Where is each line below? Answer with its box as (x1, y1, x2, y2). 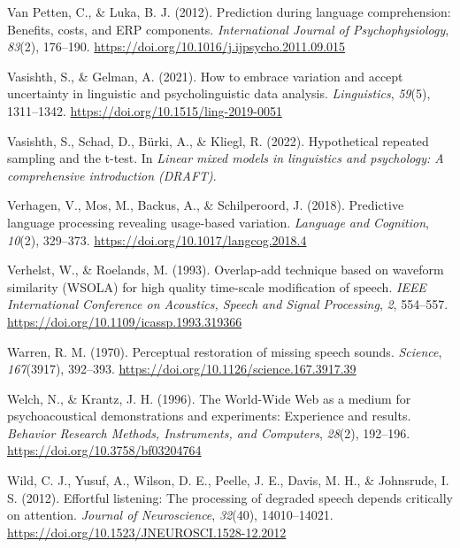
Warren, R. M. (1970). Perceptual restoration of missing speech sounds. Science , (7, 342, 442, 360)
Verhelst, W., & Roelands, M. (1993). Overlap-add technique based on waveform (7, 260, 444, 279)
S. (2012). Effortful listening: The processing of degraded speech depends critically (7, 488, 453, 506)
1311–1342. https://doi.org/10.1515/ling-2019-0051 (7, 101, 282, 120)
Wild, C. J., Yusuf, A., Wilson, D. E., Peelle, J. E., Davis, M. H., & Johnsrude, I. (7, 471, 449, 490)
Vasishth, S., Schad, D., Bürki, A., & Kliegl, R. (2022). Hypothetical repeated (7, 131, 429, 150)
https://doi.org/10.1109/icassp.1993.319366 (7, 312, 242, 330)
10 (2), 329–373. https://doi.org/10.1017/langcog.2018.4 (7, 230, 307, 249)
